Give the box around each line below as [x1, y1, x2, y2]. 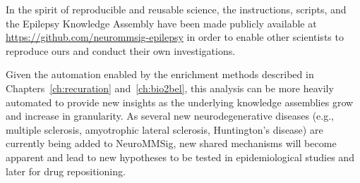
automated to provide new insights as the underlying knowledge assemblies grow [6, 94, 354, 109]
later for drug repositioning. [6, 163, 126, 178]
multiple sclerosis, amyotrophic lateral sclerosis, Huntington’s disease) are [6, 122, 323, 137]
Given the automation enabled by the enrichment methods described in [6, 67, 314, 82]
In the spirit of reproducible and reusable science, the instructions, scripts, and [6, 2, 347, 16]
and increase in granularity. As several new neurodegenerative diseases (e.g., [6, 108, 335, 123]
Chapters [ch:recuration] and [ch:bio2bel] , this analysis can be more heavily [6, 80, 334, 95]
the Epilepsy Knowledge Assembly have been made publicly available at [6, 15, 317, 30]
